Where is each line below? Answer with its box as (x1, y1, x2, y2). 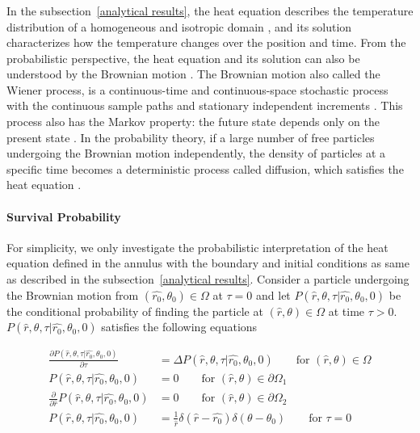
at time (328, 302, 365, 319)
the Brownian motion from (6, 286, 139, 303)
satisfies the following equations (101, 318, 258, 335)
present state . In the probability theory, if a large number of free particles (6, 128, 375, 145)
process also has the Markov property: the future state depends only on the (6, 113, 380, 130)
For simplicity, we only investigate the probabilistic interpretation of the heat (6, 238, 388, 255)
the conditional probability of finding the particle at (6, 302, 263, 319)
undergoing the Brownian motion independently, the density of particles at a (6, 145, 386, 162)
